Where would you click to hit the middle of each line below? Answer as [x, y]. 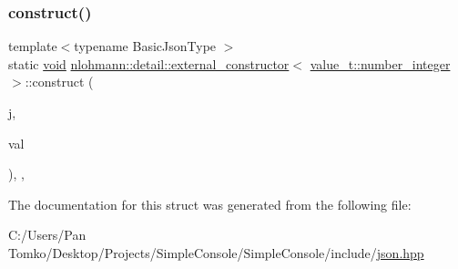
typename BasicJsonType [145, 46]
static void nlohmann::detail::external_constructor [149, 63]
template [33, 46]
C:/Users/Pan [47, 235]
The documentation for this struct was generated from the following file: [210, 204]
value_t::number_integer [380, 63]
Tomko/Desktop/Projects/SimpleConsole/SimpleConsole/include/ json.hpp [216, 252]
